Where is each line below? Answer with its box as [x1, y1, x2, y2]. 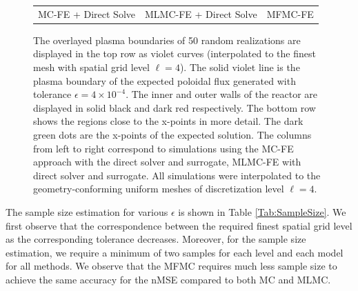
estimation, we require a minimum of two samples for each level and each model [6, 245, 344, 259]
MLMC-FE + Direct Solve [145, 6, 257, 21]
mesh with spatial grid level [33, 60, 150, 74]
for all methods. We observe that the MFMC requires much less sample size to [6, 259, 337, 273]
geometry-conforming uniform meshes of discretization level [33, 181, 284, 196]
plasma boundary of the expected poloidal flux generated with [33, 73, 296, 88]
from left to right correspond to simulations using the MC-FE [33, 141, 294, 155]
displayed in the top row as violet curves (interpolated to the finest [33, 46, 316, 61]
